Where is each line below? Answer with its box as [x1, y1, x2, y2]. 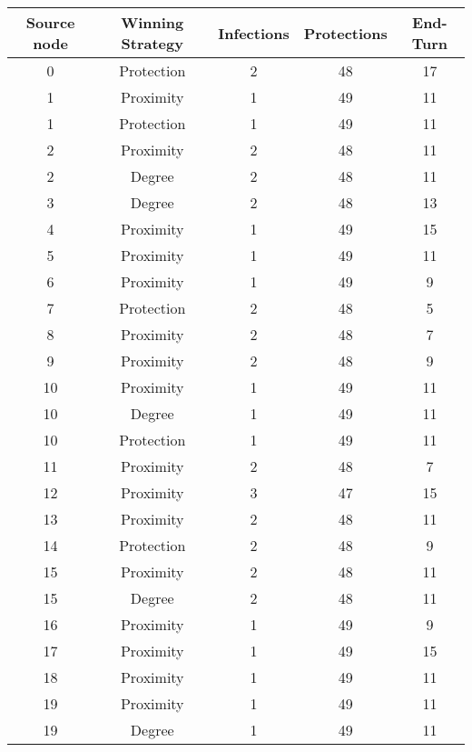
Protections [303, 22, 388, 44]
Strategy [121, 33, 183, 54]
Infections [218, 22, 290, 44]
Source [25, 12, 75, 33]
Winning [121, 12, 184, 33]
